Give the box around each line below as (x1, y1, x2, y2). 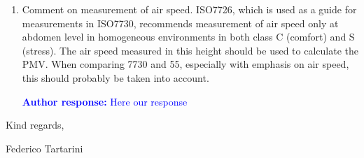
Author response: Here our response (22, 94, 188, 108)
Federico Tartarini (6, 141, 83, 155)
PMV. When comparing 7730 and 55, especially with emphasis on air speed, (22, 57, 349, 71)
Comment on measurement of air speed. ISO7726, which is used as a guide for (22, 2, 357, 16)
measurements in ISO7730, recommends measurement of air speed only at (22, 15, 339, 30)
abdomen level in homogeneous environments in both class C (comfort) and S (22, 29, 355, 44)
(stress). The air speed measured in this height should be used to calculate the (22, 43, 358, 57)
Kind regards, (6, 117, 64, 132)
